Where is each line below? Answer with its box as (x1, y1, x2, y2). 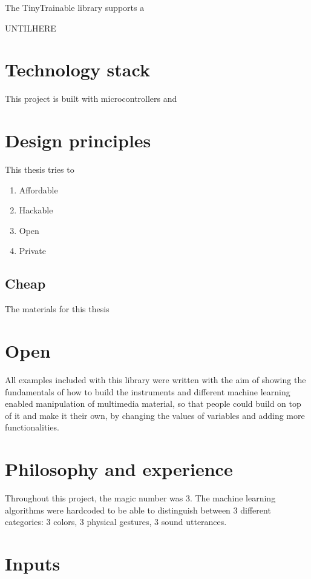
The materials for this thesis (5, 303, 110, 315)
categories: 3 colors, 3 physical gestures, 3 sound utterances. (5, 515, 227, 528)
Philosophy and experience (5, 457, 233, 481)
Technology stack (5, 57, 150, 82)
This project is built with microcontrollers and (5, 92, 177, 105)
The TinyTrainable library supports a (5, 1, 145, 13)
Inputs (5, 551, 61, 575)
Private (19, 244, 46, 257)
